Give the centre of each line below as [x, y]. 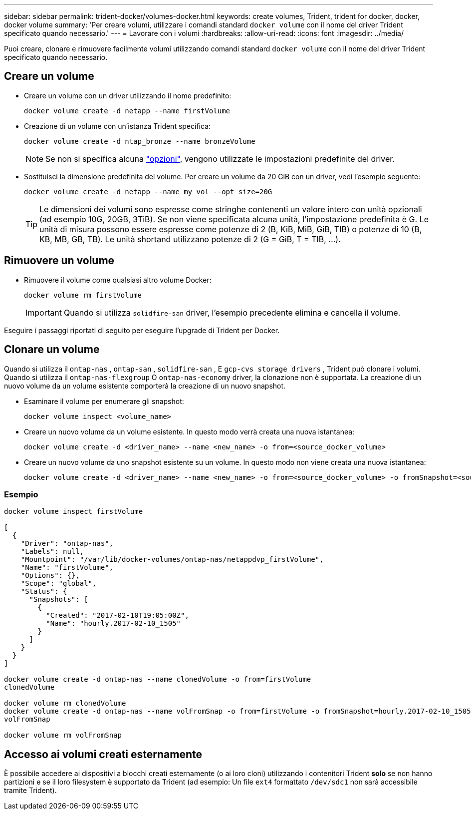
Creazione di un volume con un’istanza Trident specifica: [118, 126]
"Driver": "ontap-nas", [67, 544]
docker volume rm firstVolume [83, 295]
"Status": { [44, 592]
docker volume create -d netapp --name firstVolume [127, 111]
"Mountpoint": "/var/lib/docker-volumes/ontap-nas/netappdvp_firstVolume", [172, 560]
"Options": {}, [50, 576]
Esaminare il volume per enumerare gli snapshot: [104, 401]
